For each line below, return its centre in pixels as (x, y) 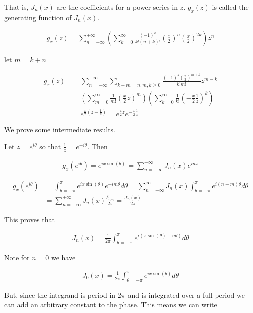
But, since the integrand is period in (60, 295)
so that (50, 146)
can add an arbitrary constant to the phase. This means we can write (111, 305)
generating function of (38, 17)
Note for (17, 257)
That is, (16, 7)
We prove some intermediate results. (60, 130)
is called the (230, 7)
